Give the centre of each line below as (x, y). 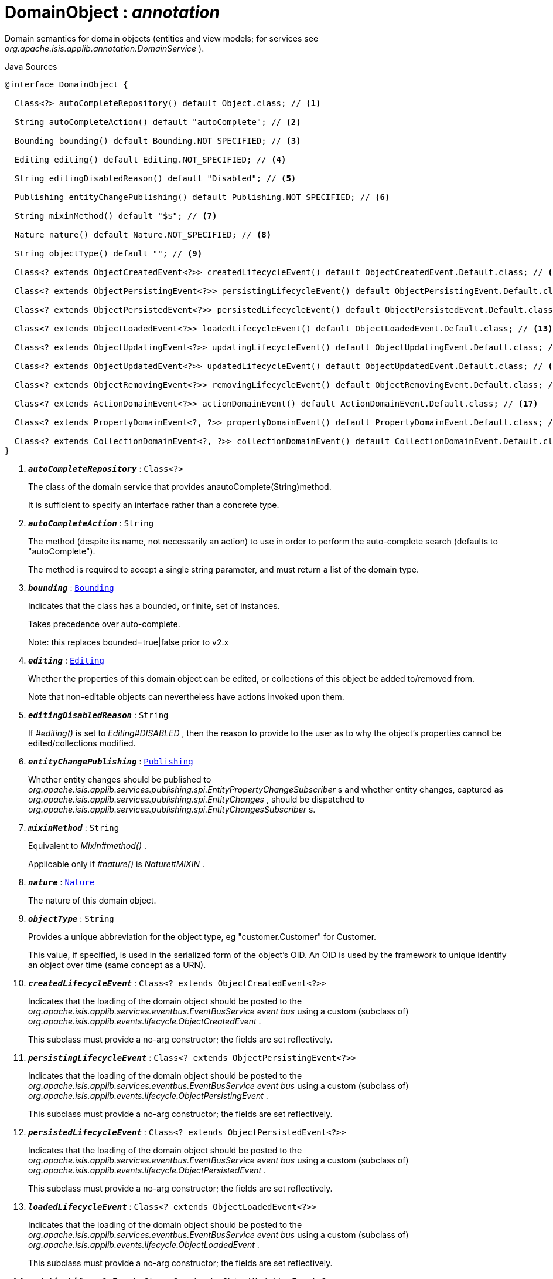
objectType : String (71, 918)
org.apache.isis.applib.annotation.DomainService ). (105, 48)
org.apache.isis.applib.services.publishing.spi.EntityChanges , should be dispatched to (196, 799)
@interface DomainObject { (66, 84)
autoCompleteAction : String (91, 523)
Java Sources (31, 66)
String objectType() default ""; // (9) (108, 253)
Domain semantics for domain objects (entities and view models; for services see (162, 38)
